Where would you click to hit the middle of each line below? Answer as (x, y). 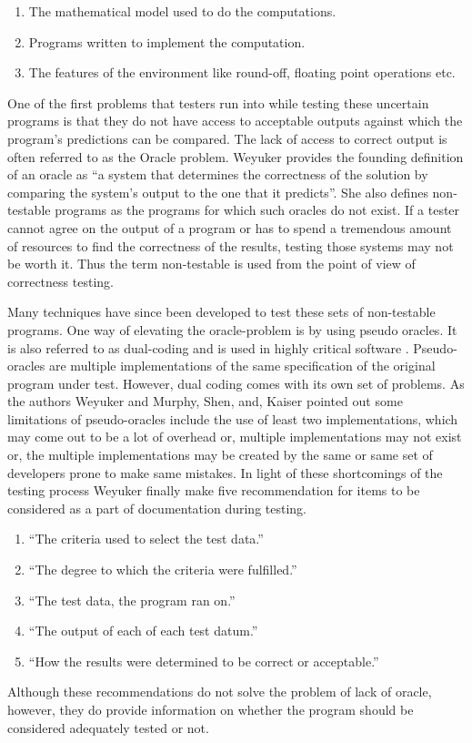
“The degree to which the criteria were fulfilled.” (163, 570)
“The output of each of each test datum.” (143, 631)
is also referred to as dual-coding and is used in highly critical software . (208, 347)
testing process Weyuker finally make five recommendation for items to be (214, 490)
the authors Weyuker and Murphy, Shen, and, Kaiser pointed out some (205, 401)
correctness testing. (60, 281)
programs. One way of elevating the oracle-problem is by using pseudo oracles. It (232, 329)
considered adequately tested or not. (108, 727)
